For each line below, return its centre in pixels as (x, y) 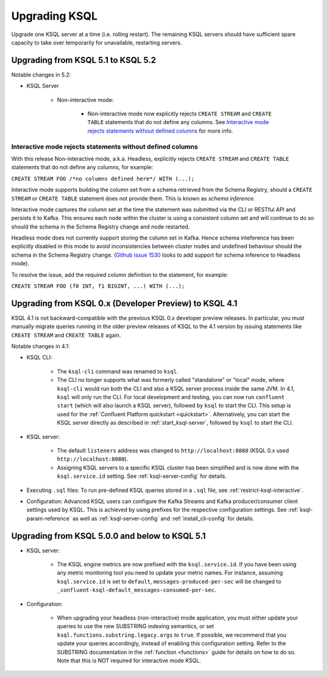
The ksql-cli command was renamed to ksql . (118, 371)
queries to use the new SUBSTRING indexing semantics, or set (136, 626)
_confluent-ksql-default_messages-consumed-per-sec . (136, 590)
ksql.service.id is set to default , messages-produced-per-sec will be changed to (169, 581)
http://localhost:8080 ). (93, 459)
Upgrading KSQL (54, 16)
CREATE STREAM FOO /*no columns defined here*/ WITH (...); (103, 178)
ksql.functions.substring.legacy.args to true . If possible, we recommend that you (172, 635)
